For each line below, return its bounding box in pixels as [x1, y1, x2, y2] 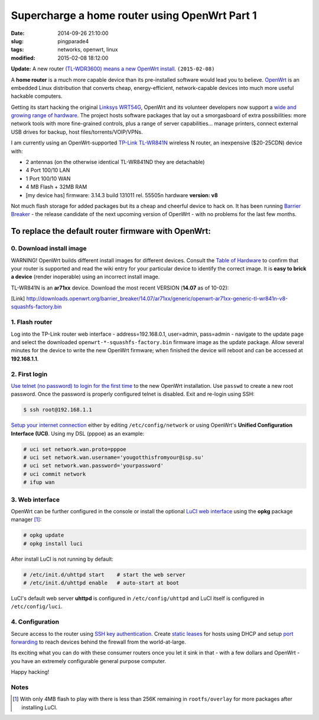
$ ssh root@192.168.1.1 [23, 406, 93, 413]
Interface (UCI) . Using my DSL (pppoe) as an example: [11, 430, 145, 437]
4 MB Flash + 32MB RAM [25, 184, 87, 191]
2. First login [11, 370, 48, 378]
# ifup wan [23, 479, 55, 486]
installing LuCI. [21, 703, 58, 711]
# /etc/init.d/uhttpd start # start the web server [23, 571, 185, 578]
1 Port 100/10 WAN [25, 175, 71, 182]
